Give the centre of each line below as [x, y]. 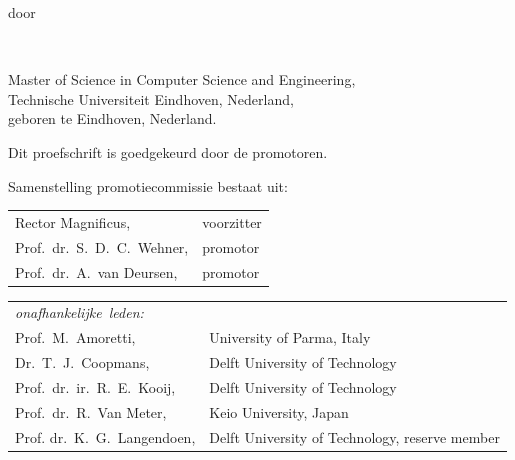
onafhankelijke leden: [79, 312]
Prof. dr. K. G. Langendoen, [105, 436]
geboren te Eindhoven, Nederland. [112, 118]
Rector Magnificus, [73, 221]
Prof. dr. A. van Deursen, [96, 271]
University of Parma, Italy [290, 337]
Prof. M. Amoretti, [75, 337]
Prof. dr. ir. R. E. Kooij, [95, 386]
